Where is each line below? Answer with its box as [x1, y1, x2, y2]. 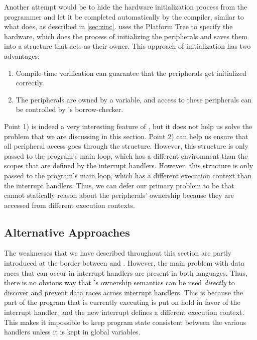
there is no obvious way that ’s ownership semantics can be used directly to [4, 277, 235, 288]
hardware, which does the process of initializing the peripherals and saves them [4, 31, 247, 41]
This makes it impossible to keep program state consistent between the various [4, 316, 246, 327]
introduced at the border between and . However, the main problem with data [4, 258, 244, 268]
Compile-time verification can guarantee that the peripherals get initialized [16, 67, 246, 78]
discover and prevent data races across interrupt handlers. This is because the [4, 287, 243, 297]
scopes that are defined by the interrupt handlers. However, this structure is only [4, 160, 253, 171]
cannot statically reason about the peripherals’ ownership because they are [4, 190, 234, 200]
